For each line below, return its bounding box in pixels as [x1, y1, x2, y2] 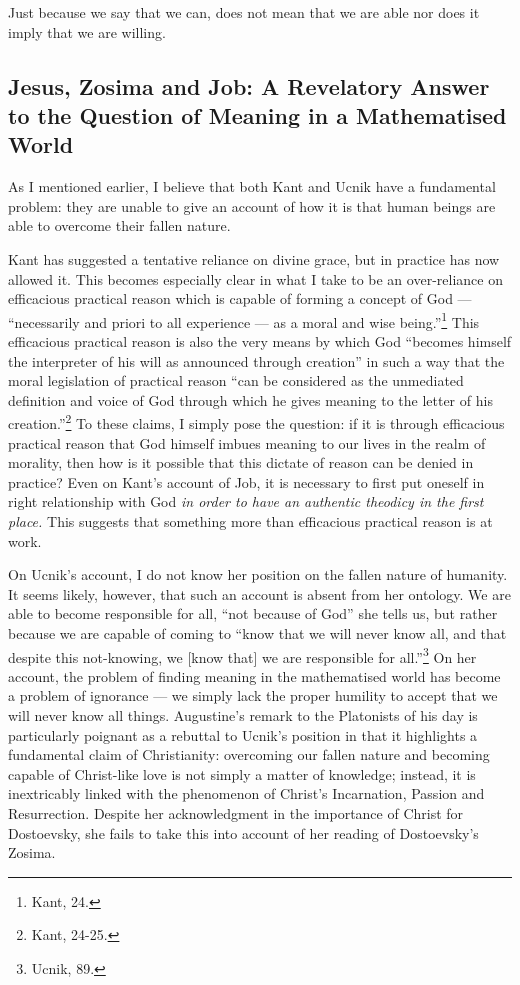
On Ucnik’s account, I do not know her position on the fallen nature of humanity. [8, 564, 508, 585]
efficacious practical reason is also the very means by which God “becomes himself [8, 330, 512, 351]
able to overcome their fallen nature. [8, 215, 231, 236]
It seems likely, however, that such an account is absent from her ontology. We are [8, 583, 511, 604]
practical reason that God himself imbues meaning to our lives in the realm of [8, 432, 486, 453]
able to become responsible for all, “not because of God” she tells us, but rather [8, 603, 498, 624]
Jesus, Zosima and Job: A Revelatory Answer [8, 70, 490, 101]
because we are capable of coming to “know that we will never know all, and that [8, 622, 507, 643]
